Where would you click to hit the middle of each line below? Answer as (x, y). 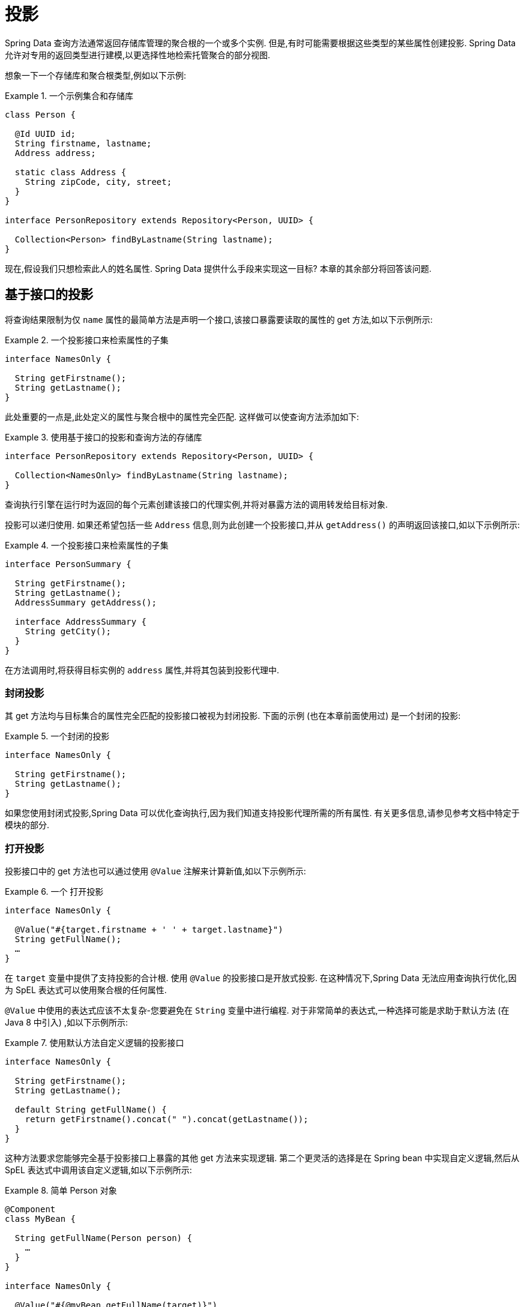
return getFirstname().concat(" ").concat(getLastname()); (167, 1119)
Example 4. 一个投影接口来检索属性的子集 (87, 545)
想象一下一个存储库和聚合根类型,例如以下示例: (96, 75)
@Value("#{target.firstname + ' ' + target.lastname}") (149, 930)
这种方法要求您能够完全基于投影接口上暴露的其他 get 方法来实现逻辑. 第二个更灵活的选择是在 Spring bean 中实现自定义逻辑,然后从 (262, 1158)
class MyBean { (41, 1219)
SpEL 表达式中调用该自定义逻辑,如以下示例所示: (98, 1170)
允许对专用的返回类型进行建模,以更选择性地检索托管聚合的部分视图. (138, 55)
